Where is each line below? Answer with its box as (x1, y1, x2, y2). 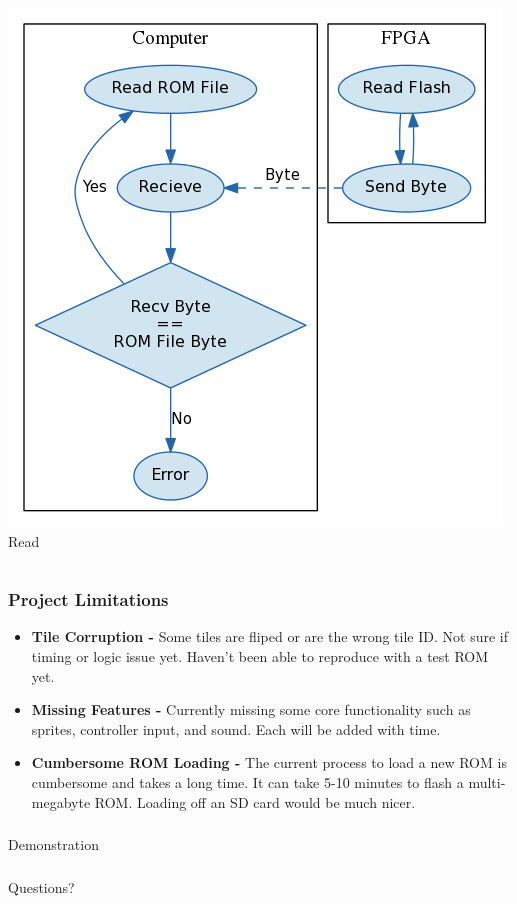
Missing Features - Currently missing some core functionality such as (31, 699, 471, 720)
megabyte (31, 791, 91, 812)
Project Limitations (8, 587, 169, 612)
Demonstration (8, 834, 99, 855)
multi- (468, 771, 506, 792)
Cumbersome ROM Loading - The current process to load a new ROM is (31, 752, 507, 773)
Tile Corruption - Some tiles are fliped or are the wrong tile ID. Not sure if (31, 626, 508, 647)
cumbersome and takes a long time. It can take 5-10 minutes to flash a (31, 771, 464, 792)
